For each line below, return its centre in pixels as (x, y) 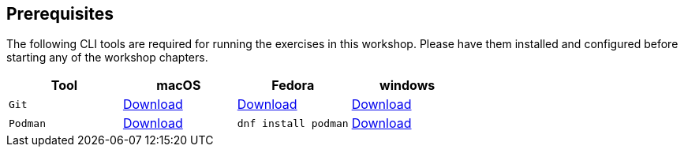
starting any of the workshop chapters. (107, 58)
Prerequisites (60, 14)
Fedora (293, 86)
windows (407, 86)
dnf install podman (293, 123)
